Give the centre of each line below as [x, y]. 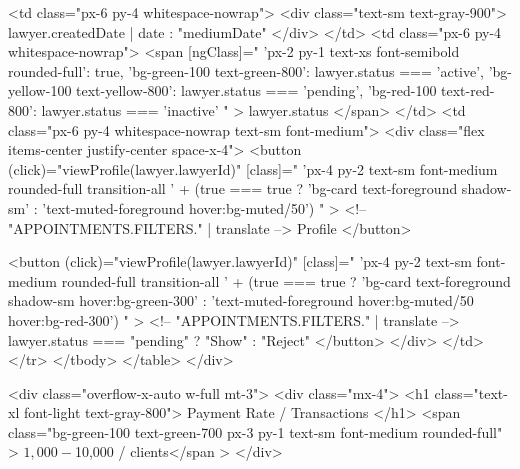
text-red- [468, 90]
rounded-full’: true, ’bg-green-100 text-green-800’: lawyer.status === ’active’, [246, 70]
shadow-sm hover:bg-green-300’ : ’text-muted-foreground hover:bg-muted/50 [241, 300]
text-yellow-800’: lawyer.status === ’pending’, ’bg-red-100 [256, 90]
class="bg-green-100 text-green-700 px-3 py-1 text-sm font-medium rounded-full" [255, 431]
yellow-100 [40, 90]
